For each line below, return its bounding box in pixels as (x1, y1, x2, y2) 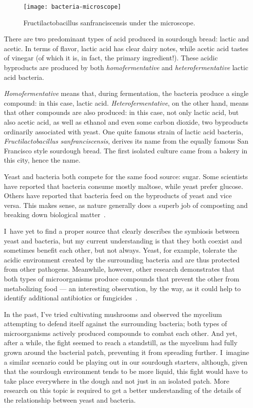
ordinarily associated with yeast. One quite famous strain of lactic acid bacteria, (4, 126, 243, 136)
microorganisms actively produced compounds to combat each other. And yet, (4, 328, 237, 338)
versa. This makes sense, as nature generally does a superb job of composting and (4, 200, 248, 210)
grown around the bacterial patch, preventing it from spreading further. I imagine (4, 347, 249, 357)
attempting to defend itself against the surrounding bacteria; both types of (4, 318, 227, 329)
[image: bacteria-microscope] (23, 3, 121, 10)
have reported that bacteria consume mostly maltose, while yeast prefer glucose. (4, 181, 243, 191)
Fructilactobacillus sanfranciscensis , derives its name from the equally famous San (4, 136, 249, 146)
